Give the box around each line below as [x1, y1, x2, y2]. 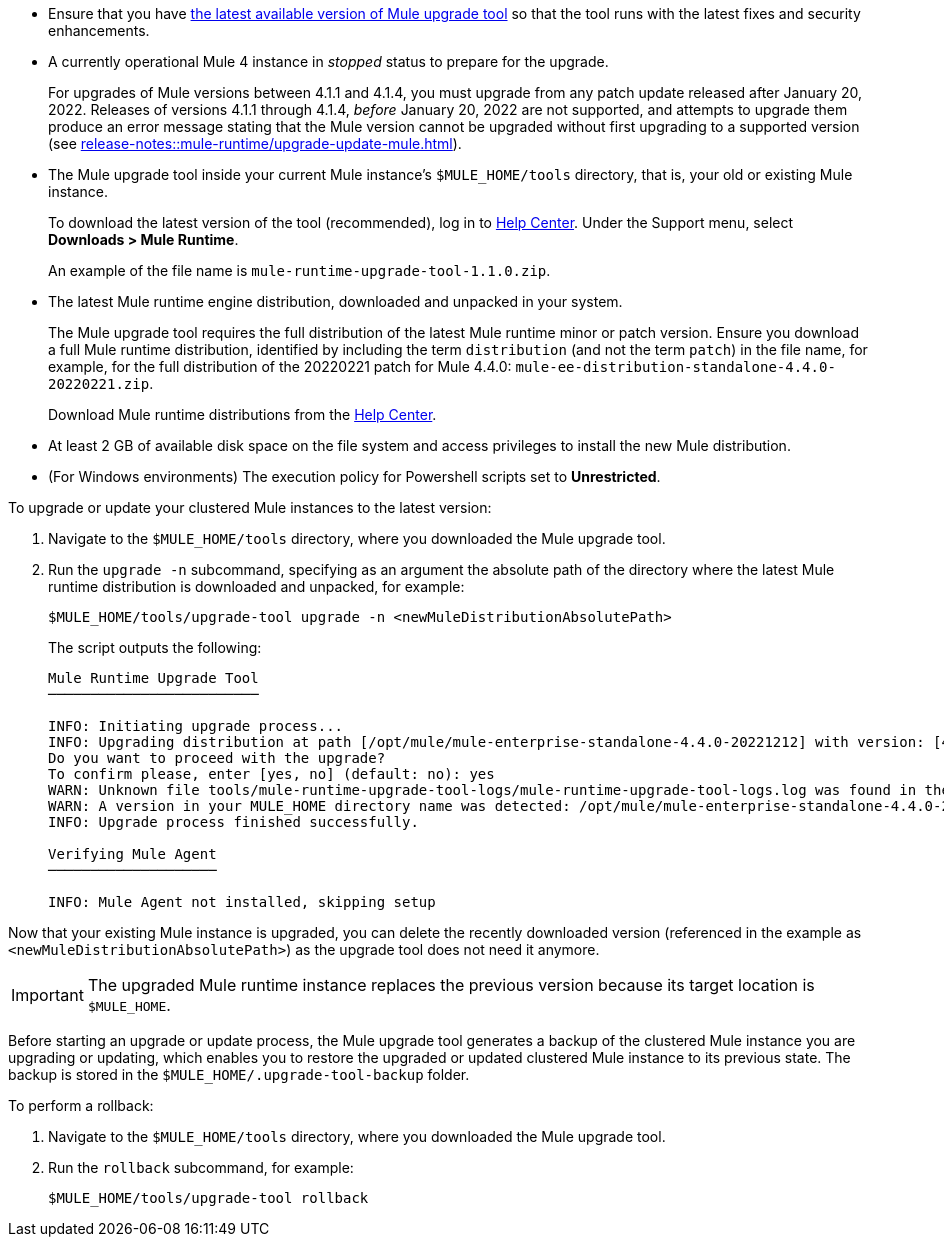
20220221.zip [48, 376, 150, 392]
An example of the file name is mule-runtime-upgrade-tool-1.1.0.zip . [48, 262, 551, 279]
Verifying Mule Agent [48, 846, 217, 862]
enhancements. [48, 22, 150, 39]
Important [11, 985, 84, 1005]
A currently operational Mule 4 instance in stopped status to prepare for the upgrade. [48, 53, 609, 70]
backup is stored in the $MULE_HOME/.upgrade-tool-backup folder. [8, 1066, 470, 1083]
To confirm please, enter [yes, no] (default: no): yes [48, 766, 495, 782]
